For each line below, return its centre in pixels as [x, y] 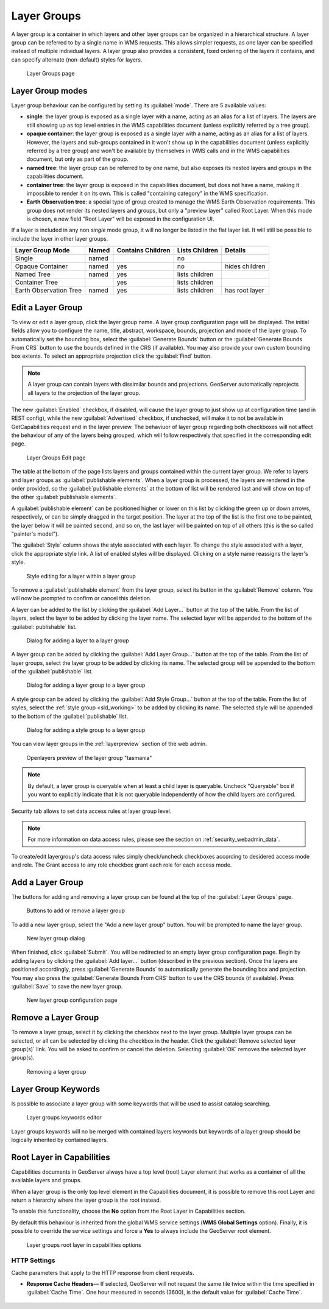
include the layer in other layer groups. [60, 238]
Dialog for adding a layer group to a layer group [86, 685]
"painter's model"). [35, 534]
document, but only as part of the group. [77, 159]
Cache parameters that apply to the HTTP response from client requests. [103, 1272]
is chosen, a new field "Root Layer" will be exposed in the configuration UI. [120, 219]
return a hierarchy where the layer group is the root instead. [86, 1200]
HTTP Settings [33, 1260]
